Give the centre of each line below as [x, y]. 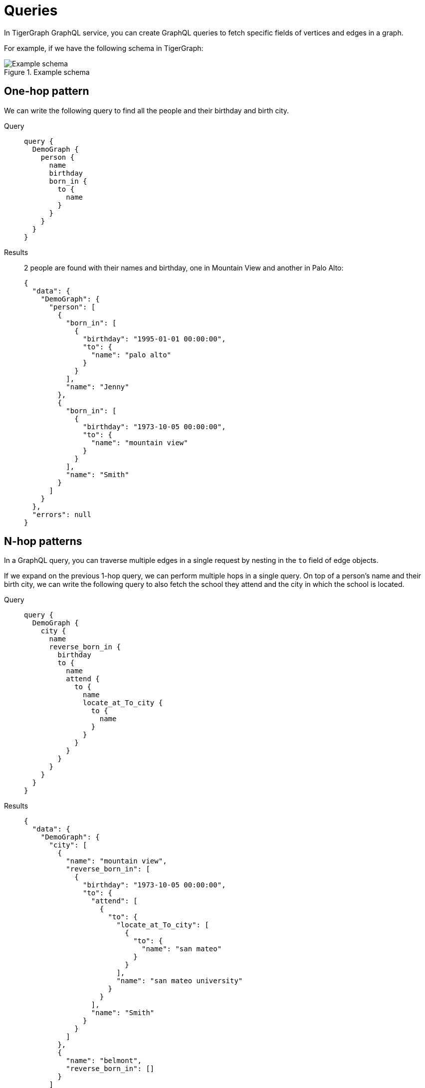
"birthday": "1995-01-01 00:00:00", [154, 339]
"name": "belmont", [104, 1061]
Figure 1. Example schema [47, 72]
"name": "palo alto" [131, 355]
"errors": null [62, 514]
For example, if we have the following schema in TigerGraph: [104, 48]
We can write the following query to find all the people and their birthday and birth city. [147, 110]
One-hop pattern [47, 91]
